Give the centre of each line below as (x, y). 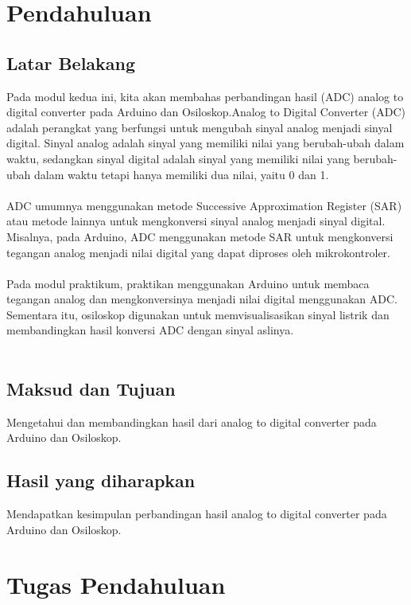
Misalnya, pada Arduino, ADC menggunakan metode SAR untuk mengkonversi (200, 236)
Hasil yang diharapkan (101, 480)
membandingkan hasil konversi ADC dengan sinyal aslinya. (150, 330)
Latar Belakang (71, 62)
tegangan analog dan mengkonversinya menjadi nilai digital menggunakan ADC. (202, 299)
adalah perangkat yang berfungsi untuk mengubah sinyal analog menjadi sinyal (200, 127)
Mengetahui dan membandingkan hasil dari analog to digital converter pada (192, 422)
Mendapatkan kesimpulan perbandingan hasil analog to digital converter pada (197, 514)
